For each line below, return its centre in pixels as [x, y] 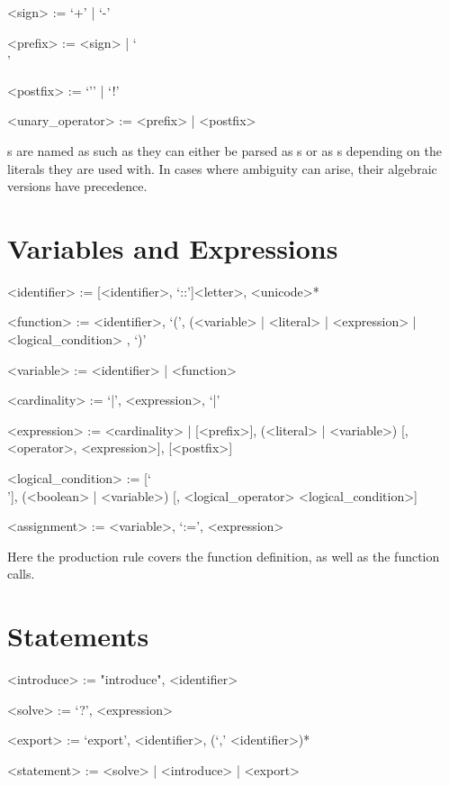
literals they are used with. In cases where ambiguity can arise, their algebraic [222, 168]
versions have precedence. [77, 186]
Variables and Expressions [173, 247]
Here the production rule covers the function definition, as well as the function [224, 556]
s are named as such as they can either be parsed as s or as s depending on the [224, 150]
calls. [21, 574]
